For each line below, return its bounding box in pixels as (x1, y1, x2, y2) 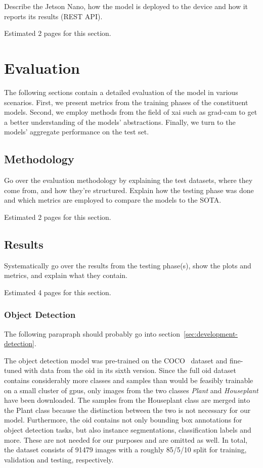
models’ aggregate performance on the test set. (4, 126, 149, 137)
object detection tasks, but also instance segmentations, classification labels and (4, 425, 251, 435)
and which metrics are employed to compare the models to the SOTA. (4, 195, 222, 205)
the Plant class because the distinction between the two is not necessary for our (4, 404, 251, 415)
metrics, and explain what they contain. (4, 270, 127, 280)
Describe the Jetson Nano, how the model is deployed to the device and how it (4, 1, 248, 11)
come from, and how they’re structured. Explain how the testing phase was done (4, 184, 254, 195)
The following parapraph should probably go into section (4, 328, 180, 339)
